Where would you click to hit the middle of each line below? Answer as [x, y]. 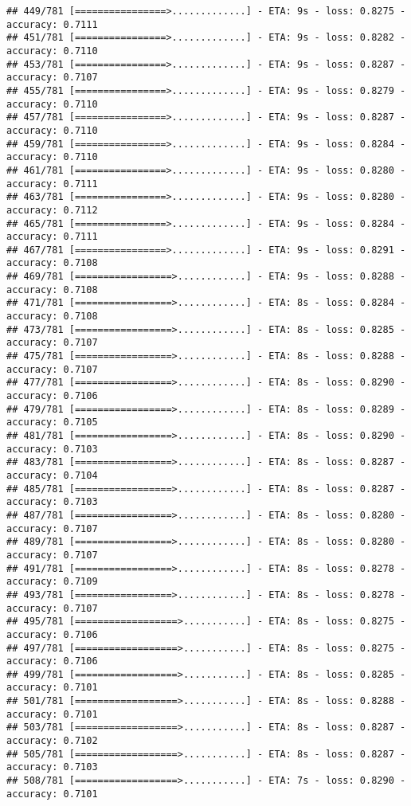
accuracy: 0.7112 [52, 210]
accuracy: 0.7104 [52, 475]
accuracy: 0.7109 [52, 582]
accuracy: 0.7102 [52, 741]
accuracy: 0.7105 [52, 423]
